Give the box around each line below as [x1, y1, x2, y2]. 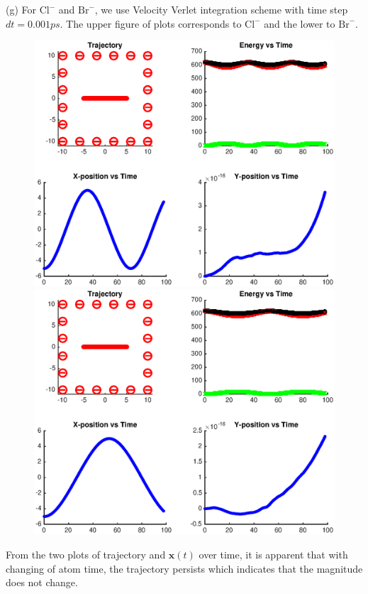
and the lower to [264, 16, 335, 31]
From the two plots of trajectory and [6, 547, 166, 562]
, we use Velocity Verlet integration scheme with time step [94, 2, 348, 16]
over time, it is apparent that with [199, 547, 348, 562]
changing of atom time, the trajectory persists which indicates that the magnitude [6, 561, 363, 576]
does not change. [6, 575, 78, 590]
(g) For [6, 2, 37, 16]
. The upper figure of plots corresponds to [60, 16, 242, 31]
